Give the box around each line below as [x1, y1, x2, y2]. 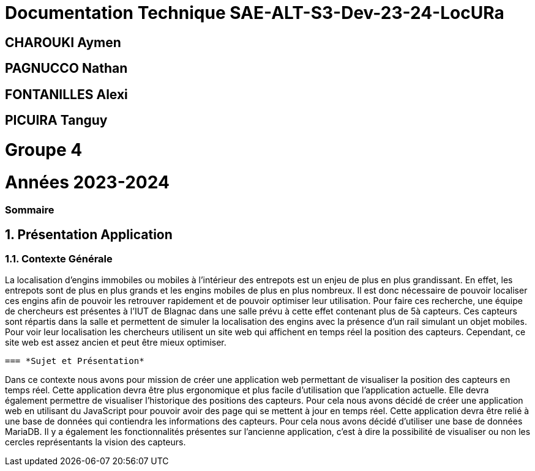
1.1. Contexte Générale [5, 253, 113, 265]
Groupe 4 [5, 139, 83, 160]
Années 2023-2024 [5, 171, 170, 193]
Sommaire [5, 204, 54, 217]
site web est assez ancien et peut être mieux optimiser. [5, 337, 226, 348]
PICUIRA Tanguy [5, 113, 108, 128]
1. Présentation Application [5, 226, 173, 242]
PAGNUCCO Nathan [5, 61, 128, 76]
